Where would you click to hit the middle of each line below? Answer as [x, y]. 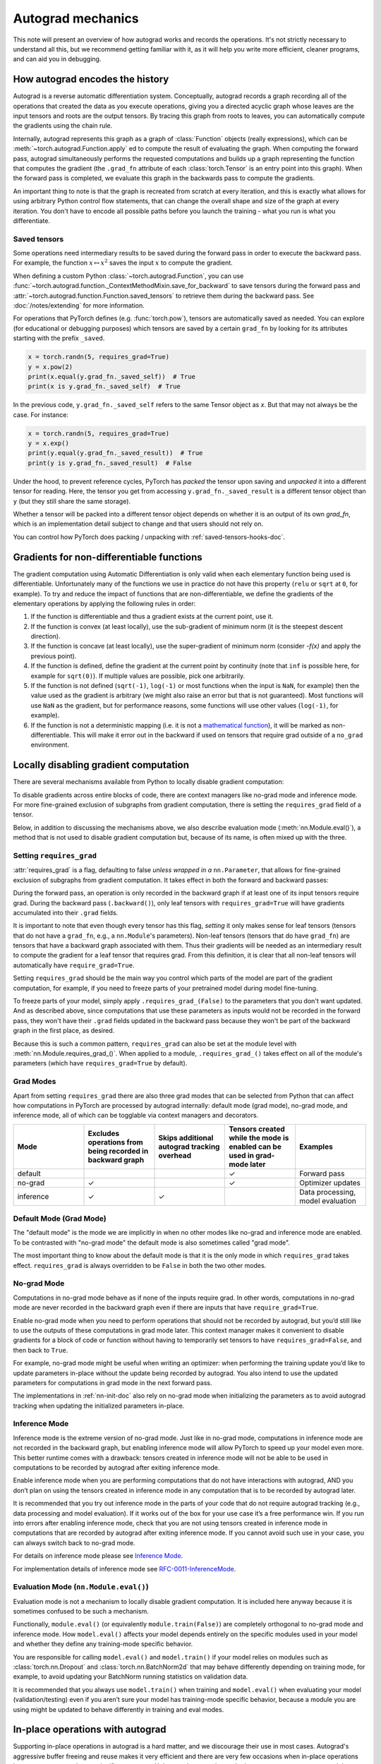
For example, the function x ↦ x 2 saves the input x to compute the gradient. [123, 262]
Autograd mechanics [76, 18]
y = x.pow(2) [50, 367]
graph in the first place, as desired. [64, 1031]
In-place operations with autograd [90, 1730]
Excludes [104, 1133]
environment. [50, 745]
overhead [175, 1155]
